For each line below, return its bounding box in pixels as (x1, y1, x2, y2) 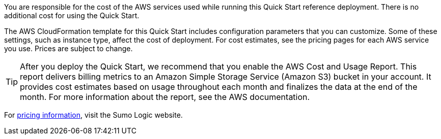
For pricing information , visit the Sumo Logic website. (4, 111, 183, 119)
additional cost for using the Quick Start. (4, 11, 140, 20)
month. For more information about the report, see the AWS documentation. (20, 92, 310, 102)
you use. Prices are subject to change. (4, 44, 133, 53)
